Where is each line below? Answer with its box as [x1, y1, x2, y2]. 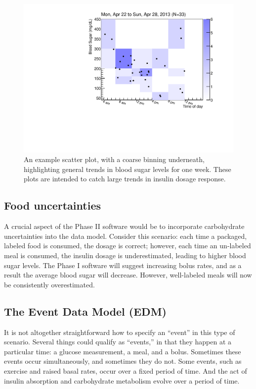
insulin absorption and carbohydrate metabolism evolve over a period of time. [4, 375, 240, 386]
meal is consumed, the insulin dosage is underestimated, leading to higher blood [4, 250, 246, 261]
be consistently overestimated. [4, 279, 95, 289]
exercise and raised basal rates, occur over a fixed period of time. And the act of [4, 365, 247, 376]
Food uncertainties [4, 198, 101, 213]
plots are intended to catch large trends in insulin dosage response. [24, 173, 226, 184]
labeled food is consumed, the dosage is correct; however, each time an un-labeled [4, 240, 251, 251]
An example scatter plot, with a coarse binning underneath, [24, 154, 205, 165]
